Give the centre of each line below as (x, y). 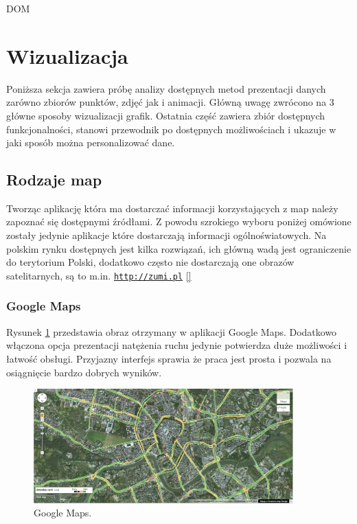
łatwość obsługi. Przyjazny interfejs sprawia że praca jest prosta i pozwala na (169, 358)
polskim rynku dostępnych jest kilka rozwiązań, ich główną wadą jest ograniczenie (179, 248)
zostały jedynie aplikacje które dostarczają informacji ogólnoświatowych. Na (166, 235)
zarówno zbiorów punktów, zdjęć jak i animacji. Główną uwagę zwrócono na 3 (170, 102)
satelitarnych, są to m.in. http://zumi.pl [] (99, 275)
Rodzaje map (54, 180)
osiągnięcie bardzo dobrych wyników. (84, 372)
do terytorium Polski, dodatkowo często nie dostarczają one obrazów (150, 262)
